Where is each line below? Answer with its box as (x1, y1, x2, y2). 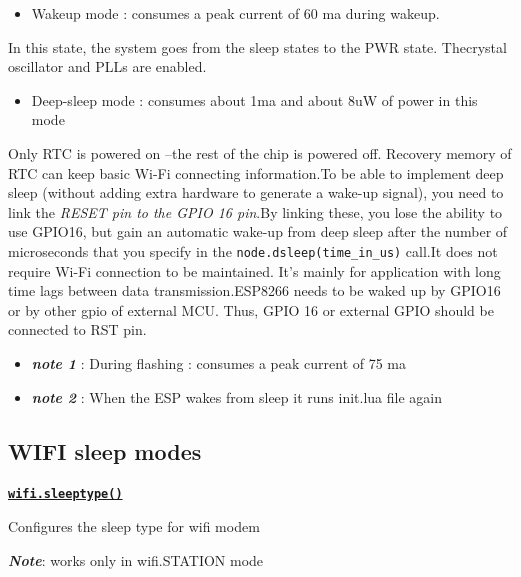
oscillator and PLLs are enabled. (8, 56, 207, 77)
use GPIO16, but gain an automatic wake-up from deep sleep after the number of (8, 221, 508, 242)
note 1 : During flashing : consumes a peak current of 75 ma (31, 352, 407, 373)
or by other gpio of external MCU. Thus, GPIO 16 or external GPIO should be (8, 299, 494, 320)
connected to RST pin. (8, 319, 147, 340)
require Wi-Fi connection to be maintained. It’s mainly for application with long (8, 260, 501, 281)
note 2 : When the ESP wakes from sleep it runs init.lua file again (31, 386, 442, 407)
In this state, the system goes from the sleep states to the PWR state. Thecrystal (8, 36, 507, 57)
